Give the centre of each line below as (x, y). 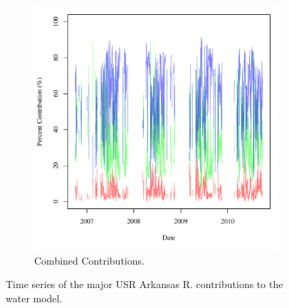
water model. (34, 298)
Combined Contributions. (89, 260)
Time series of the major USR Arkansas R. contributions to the (144, 284)
